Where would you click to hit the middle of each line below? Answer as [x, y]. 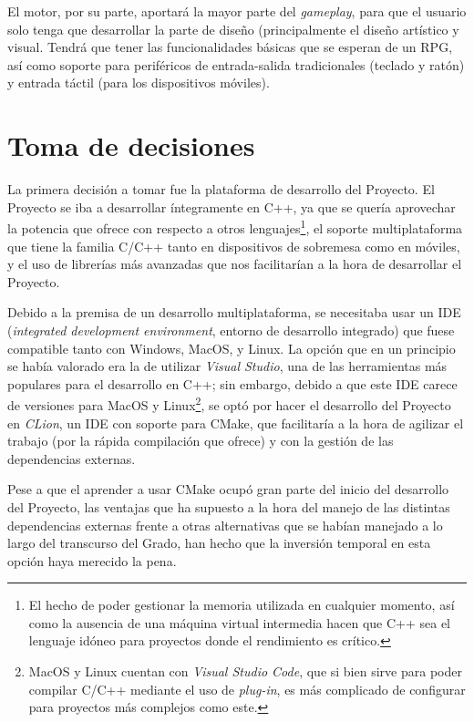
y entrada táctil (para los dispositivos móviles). [139, 83]
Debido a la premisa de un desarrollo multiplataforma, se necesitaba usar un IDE [234, 312]
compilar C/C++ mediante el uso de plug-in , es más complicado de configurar [247, 689]
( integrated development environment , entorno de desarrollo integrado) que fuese [231, 330]
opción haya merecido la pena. [92, 560]
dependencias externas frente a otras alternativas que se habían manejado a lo [225, 525]
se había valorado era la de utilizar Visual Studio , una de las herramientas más [227, 366]
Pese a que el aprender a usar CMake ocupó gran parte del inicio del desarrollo [228, 489]
